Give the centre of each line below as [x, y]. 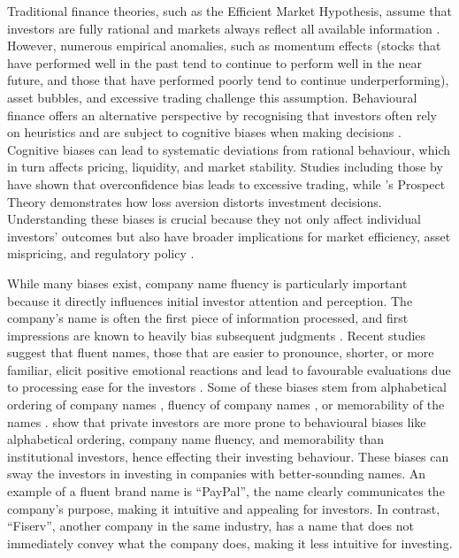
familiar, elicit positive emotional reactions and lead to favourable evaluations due [229, 369]
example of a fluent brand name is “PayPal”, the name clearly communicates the [226, 491]
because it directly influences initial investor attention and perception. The [210, 300]
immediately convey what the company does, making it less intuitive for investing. [230, 543]
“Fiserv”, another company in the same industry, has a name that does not [210, 526]
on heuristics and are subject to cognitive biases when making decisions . [204, 132]
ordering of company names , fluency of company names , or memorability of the [226, 405]
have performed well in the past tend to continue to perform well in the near [214, 62]
